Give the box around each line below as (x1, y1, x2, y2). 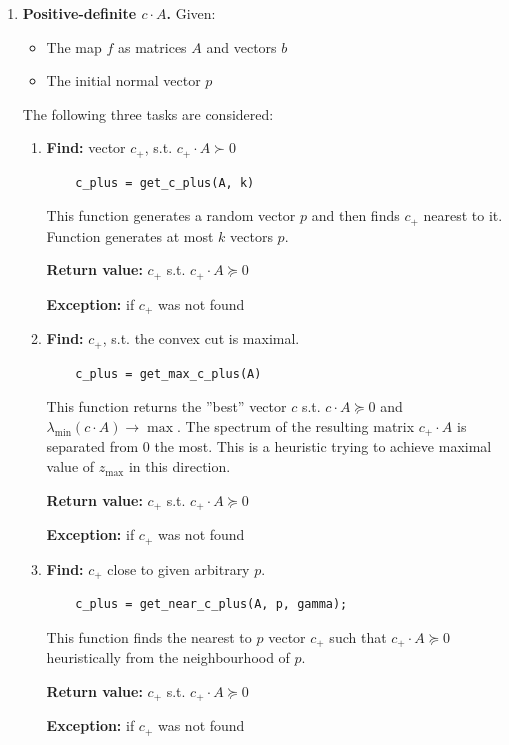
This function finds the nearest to (46, 626, 252, 647)
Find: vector (46, 137, 126, 158)
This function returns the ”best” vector (46, 396, 287, 417)
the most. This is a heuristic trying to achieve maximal (154, 436, 492, 457)
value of (46, 456, 95, 477)
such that (329, 626, 387, 647)
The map (46, 36, 102, 57)
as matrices (118, 36, 187, 57)
